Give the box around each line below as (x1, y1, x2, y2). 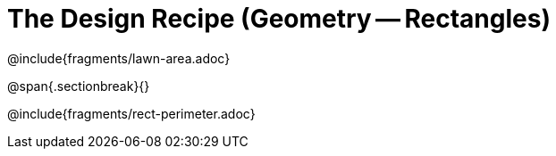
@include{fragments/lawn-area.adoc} (7, 50, 231, 66)
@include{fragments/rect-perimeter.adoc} (7, 105, 256, 121)
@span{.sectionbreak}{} (7, 78, 150, 94)
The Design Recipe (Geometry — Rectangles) (7, 4, 551, 34)
